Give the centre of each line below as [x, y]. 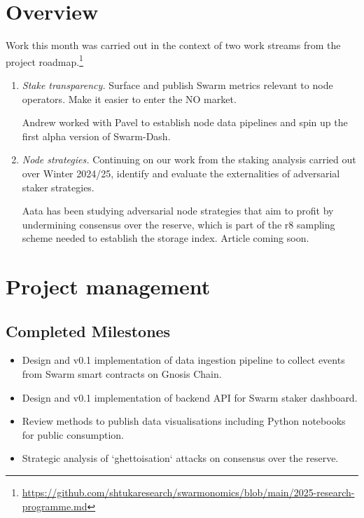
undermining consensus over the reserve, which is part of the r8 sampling [178, 224]
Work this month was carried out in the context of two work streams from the [173, 45]
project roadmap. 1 [44, 60]
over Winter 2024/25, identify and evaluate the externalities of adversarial [181, 173]
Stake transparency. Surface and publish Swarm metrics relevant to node [177, 84]
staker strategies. [58, 187]
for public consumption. [73, 434]
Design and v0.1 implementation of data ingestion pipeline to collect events [183, 360]
